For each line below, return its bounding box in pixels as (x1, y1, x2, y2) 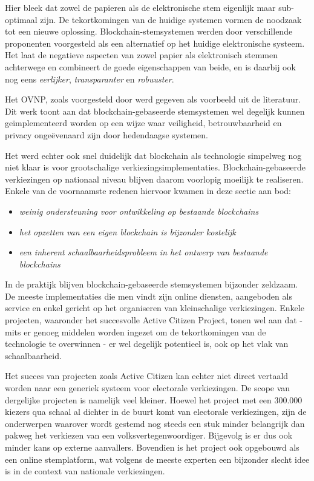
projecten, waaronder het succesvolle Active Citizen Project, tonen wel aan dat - (5, 314, 303, 326)
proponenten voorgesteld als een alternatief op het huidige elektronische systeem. (5, 36, 305, 49)
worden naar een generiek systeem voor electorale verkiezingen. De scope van (5, 382, 290, 394)
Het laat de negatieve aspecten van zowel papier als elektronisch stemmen (5, 49, 278, 61)
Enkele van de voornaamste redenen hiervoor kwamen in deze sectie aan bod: (5, 184, 291, 197)
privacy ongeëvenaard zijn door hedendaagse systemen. (5, 128, 208, 141)
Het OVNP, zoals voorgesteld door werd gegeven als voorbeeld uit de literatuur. (5, 93, 301, 106)
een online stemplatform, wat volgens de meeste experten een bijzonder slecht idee (5, 452, 310, 465)
